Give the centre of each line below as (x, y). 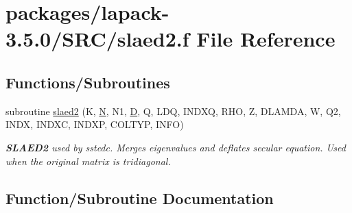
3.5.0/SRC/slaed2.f (97, 39)
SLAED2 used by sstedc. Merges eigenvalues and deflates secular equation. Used (176, 147)
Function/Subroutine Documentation (140, 198)
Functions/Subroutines (88, 82)
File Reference (266, 39)
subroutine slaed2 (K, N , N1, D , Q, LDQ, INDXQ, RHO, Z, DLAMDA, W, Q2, (173, 111)
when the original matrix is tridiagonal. (88, 161)
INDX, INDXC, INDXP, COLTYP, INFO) (95, 124)
